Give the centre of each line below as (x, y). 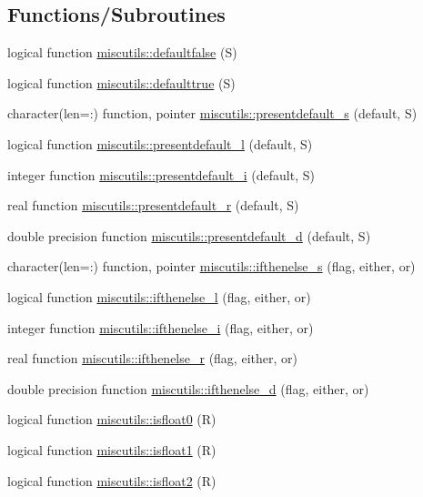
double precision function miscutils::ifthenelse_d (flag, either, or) (188, 388)
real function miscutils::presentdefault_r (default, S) (153, 205)
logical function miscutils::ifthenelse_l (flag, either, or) (159, 296)
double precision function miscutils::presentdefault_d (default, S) (189, 235)
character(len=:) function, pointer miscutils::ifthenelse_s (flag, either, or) (211, 266)
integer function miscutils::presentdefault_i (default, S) (161, 174)
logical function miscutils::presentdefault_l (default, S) (160, 143)
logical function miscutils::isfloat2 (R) (112, 480)
